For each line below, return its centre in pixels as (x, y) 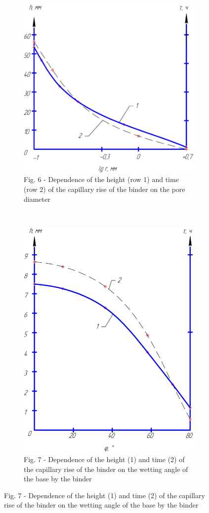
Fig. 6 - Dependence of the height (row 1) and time (101, 179)
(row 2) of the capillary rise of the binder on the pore (104, 189)
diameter (37, 199)
